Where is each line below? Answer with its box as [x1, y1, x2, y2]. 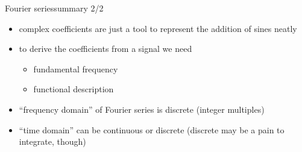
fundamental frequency [33, 62, 118, 75]
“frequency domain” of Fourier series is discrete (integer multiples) [19, 103, 265, 115]
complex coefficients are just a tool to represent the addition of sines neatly [19, 22, 297, 34]
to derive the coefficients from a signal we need [19, 42, 192, 55]
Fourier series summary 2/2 [5, 2, 104, 14]
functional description [33, 83, 114, 95]
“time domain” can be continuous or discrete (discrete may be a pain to [19, 123, 285, 136]
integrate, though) [19, 135, 86, 148]
